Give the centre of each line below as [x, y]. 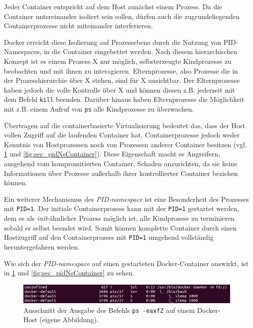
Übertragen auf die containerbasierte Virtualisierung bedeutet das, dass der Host [125, 125]
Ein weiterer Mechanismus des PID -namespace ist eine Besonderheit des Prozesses [126, 199]
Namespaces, [23, 51]
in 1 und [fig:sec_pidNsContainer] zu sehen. [69, 273]
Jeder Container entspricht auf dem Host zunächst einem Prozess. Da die [113, 6]
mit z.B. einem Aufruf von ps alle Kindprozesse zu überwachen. [99, 109]
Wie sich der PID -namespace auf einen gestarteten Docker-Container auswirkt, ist [126, 263]
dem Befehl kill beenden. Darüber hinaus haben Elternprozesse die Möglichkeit [124, 99]
